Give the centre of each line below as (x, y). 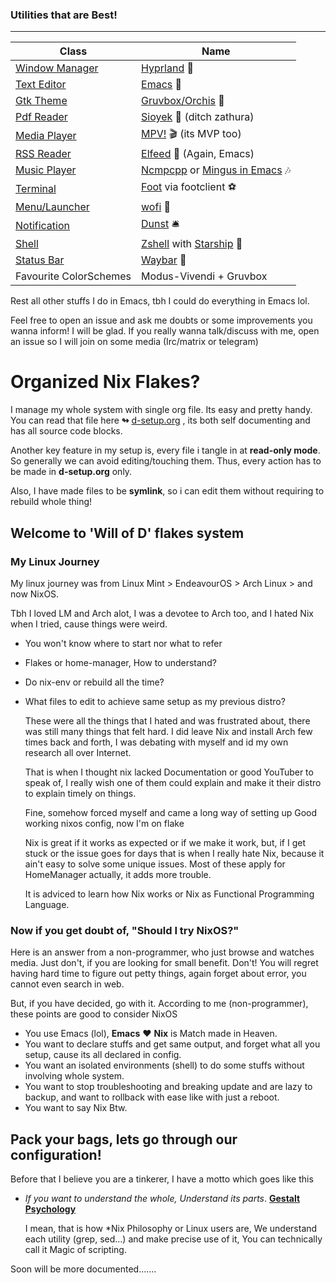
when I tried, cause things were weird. (89, 624)
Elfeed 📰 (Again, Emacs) (198, 154)
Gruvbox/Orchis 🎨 (183, 101)
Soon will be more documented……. (83, 1269)
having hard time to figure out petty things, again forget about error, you (158, 974)
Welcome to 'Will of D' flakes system (127, 533)
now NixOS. (35, 594)
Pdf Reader (41, 117)
